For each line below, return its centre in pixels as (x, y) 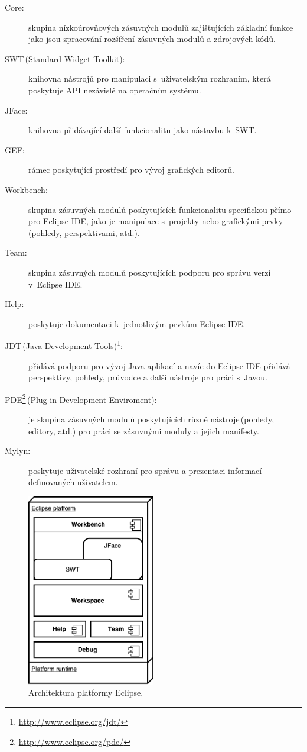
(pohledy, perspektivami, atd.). (84, 232)
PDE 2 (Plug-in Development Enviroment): (81, 398)
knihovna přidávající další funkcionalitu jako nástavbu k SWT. (143, 130)
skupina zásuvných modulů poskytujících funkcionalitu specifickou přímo (160, 209)
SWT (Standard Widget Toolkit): (65, 58)
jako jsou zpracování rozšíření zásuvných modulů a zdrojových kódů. (152, 39)
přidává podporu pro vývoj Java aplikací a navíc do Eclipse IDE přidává (159, 365)
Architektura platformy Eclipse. (86, 693)
